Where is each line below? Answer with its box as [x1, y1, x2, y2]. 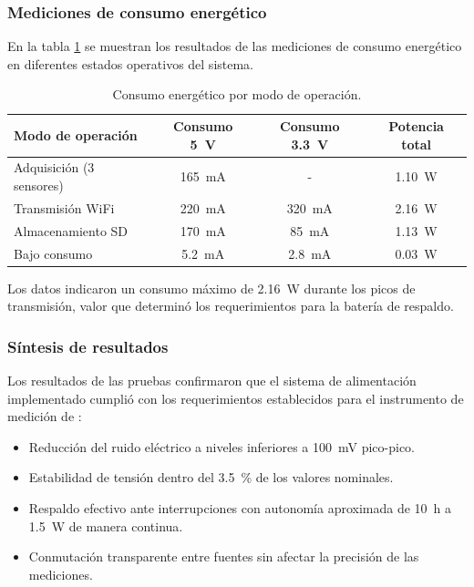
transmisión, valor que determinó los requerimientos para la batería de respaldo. [7, 296, 454, 315]
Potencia [388, 117, 444, 135]
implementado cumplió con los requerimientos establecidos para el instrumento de [7, 388, 464, 407]
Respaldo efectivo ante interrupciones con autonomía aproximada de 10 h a [28, 499, 452, 518]
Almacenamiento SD [14, 221, 129, 240]
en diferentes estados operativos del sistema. [7, 54, 254, 73]
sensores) [14, 176, 64, 195]
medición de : [7, 407, 82, 426]
